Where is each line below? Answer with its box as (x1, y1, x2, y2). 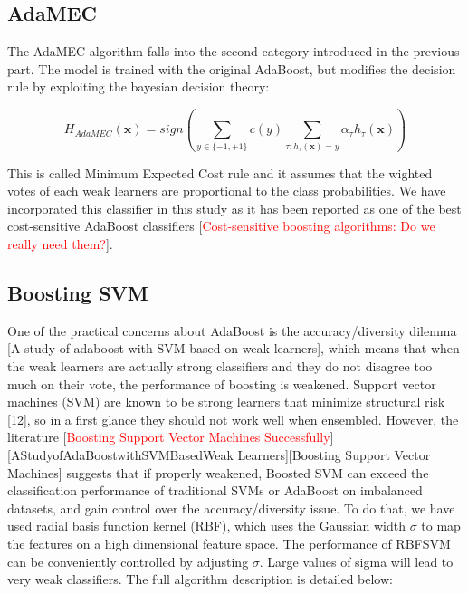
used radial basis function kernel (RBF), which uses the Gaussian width (7, 516, 406, 535)
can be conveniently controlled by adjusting (7, 551, 249, 570)
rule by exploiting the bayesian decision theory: (7, 77, 270, 96)
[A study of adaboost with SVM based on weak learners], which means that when (7, 339, 460, 358)
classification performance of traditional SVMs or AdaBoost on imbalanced (7, 481, 423, 500)
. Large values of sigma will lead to (259, 551, 454, 570)
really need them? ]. (7, 235, 113, 254)
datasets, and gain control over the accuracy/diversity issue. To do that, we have (7, 498, 455, 517)
